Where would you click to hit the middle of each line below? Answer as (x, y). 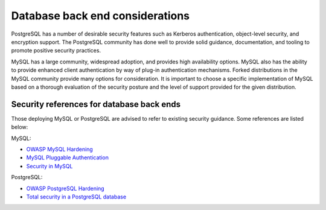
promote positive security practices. (56, 51)
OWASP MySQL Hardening (59, 149)
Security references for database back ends (96, 104)
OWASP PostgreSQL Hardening (66, 188)
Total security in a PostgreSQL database (76, 197)
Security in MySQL (50, 166)
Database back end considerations (101, 16)
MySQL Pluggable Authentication (67, 157)
